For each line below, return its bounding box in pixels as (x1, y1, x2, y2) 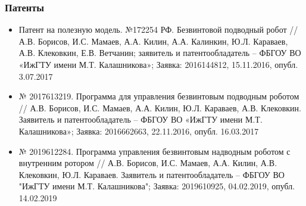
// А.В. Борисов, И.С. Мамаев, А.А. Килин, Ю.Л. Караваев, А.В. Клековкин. (18, 101, 301, 114)
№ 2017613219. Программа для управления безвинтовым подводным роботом (18, 90, 299, 102)
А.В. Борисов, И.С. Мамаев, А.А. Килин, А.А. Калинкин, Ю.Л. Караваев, (18, 35, 288, 47)
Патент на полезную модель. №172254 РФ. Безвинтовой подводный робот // (18, 23, 298, 36)
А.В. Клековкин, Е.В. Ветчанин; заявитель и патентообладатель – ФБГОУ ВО (18, 46, 301, 59)
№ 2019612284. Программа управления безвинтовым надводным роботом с (18, 145, 291, 157)
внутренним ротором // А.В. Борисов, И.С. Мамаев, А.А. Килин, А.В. (18, 157, 277, 169)
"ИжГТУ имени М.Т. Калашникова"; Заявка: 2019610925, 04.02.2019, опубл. (18, 180, 295, 192)
